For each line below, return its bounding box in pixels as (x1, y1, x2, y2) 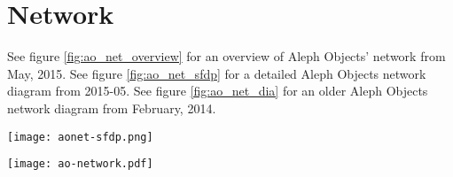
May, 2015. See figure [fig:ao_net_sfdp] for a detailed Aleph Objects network (7, 64, 426, 82)
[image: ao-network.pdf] (7, 158, 153, 171)
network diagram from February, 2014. (7, 98, 216, 117)
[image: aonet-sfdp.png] (7, 130, 153, 143)
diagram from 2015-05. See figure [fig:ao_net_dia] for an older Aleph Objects (7, 81, 428, 100)
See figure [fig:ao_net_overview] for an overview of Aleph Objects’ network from (7, 47, 446, 65)
